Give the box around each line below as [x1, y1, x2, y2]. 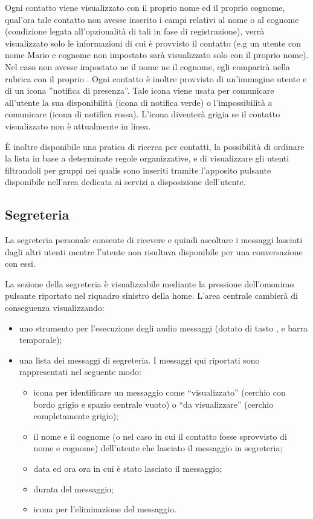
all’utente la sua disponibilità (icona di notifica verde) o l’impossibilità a [5, 96, 273, 108]
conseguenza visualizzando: [5, 301, 105, 314]
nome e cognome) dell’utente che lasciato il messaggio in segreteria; [33, 442, 283, 454]
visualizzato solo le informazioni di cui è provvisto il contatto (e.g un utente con [5, 36, 301, 49]
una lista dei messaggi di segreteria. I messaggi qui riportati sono [19, 353, 260, 366]
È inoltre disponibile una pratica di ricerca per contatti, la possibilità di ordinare [5, 140, 305, 152]
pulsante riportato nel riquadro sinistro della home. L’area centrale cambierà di [5, 289, 298, 302]
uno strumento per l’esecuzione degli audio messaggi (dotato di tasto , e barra [19, 321, 308, 334]
